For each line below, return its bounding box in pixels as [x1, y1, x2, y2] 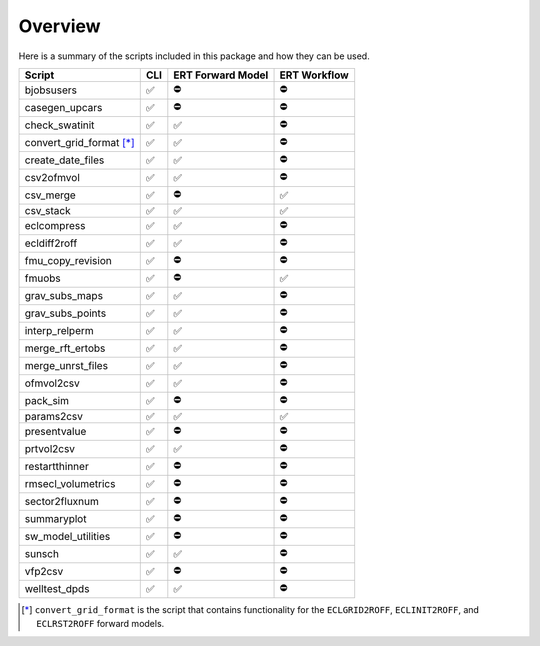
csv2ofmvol [24, 171, 80, 185]
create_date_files [24, 153, 105, 167]
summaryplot [24, 512, 87, 526]
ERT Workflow [279, 68, 349, 82]
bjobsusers [24, 83, 77, 97]
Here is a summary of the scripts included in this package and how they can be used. [18, 50, 370, 62]
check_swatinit [24, 118, 95, 132]
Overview [18, 15, 101, 37]
